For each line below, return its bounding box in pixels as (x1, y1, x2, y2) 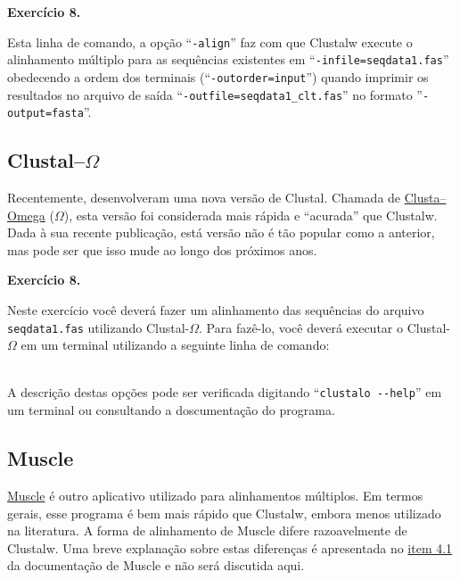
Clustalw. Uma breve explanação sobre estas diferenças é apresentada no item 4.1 (7, 538, 453, 557)
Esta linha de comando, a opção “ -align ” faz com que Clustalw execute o (7, 32, 413, 51)
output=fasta (7, 107, 84, 120)
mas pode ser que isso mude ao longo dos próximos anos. (7, 240, 317, 259)
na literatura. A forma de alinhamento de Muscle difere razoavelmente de (7, 521, 407, 540)
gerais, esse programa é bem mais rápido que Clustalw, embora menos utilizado (7, 503, 441, 522)
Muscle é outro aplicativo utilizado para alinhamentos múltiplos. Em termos (7, 485, 423, 504)
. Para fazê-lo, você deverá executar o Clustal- (199, 318, 450, 336)
